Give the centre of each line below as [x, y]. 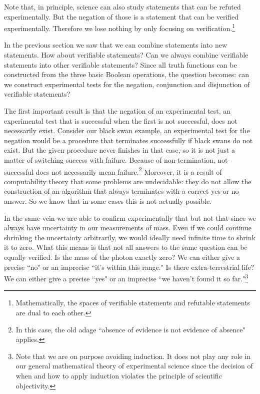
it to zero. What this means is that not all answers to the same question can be [126, 247]
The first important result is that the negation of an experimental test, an [117, 111]
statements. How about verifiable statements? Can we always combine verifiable [126, 55]
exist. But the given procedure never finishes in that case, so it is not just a [120, 150]
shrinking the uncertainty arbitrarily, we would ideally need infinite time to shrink [130, 237]
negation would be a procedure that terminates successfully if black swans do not [128, 140]
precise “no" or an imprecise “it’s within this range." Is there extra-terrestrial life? [129, 267]
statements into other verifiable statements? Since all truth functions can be [120, 64]
